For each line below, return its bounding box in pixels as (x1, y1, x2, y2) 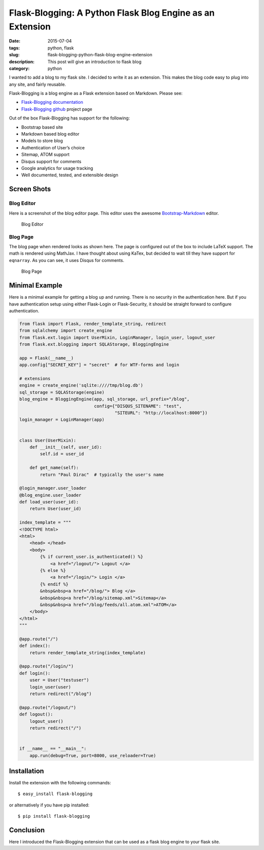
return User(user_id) (29, 506, 82, 512)
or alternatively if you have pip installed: (9, 802, 90, 808)
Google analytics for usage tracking (21, 165, 93, 171)
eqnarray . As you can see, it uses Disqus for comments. (9, 257, 125, 263)
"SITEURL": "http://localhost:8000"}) (114, 410, 208, 416)
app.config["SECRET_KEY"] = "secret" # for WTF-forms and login (19, 362, 179, 368)
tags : (9, 45, 20, 51)
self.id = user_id (40, 451, 84, 457)
